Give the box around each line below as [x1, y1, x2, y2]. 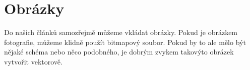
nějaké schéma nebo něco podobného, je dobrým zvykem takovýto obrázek [4, 46, 234, 57]
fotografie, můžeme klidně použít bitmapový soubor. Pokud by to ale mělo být [4, 36, 246, 47]
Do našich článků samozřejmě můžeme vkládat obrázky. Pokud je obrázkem [4, 27, 238, 37]
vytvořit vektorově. [4, 56, 62, 66]
